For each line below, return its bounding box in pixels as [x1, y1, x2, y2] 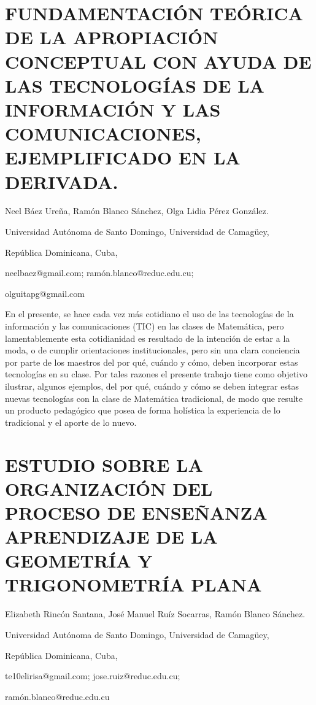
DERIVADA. [5, 169, 118, 194]
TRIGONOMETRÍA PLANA [5, 572, 262, 597]
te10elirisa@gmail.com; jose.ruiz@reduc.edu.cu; [5, 669, 180, 682]
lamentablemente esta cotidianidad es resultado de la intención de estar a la [5, 331, 290, 344]
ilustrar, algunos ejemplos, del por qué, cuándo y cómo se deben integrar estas [5, 379, 299, 392]
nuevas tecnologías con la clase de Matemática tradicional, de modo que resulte [5, 391, 303, 404]
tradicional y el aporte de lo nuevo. [5, 415, 137, 428]
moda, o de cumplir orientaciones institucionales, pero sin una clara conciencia [5, 344, 300, 356]
